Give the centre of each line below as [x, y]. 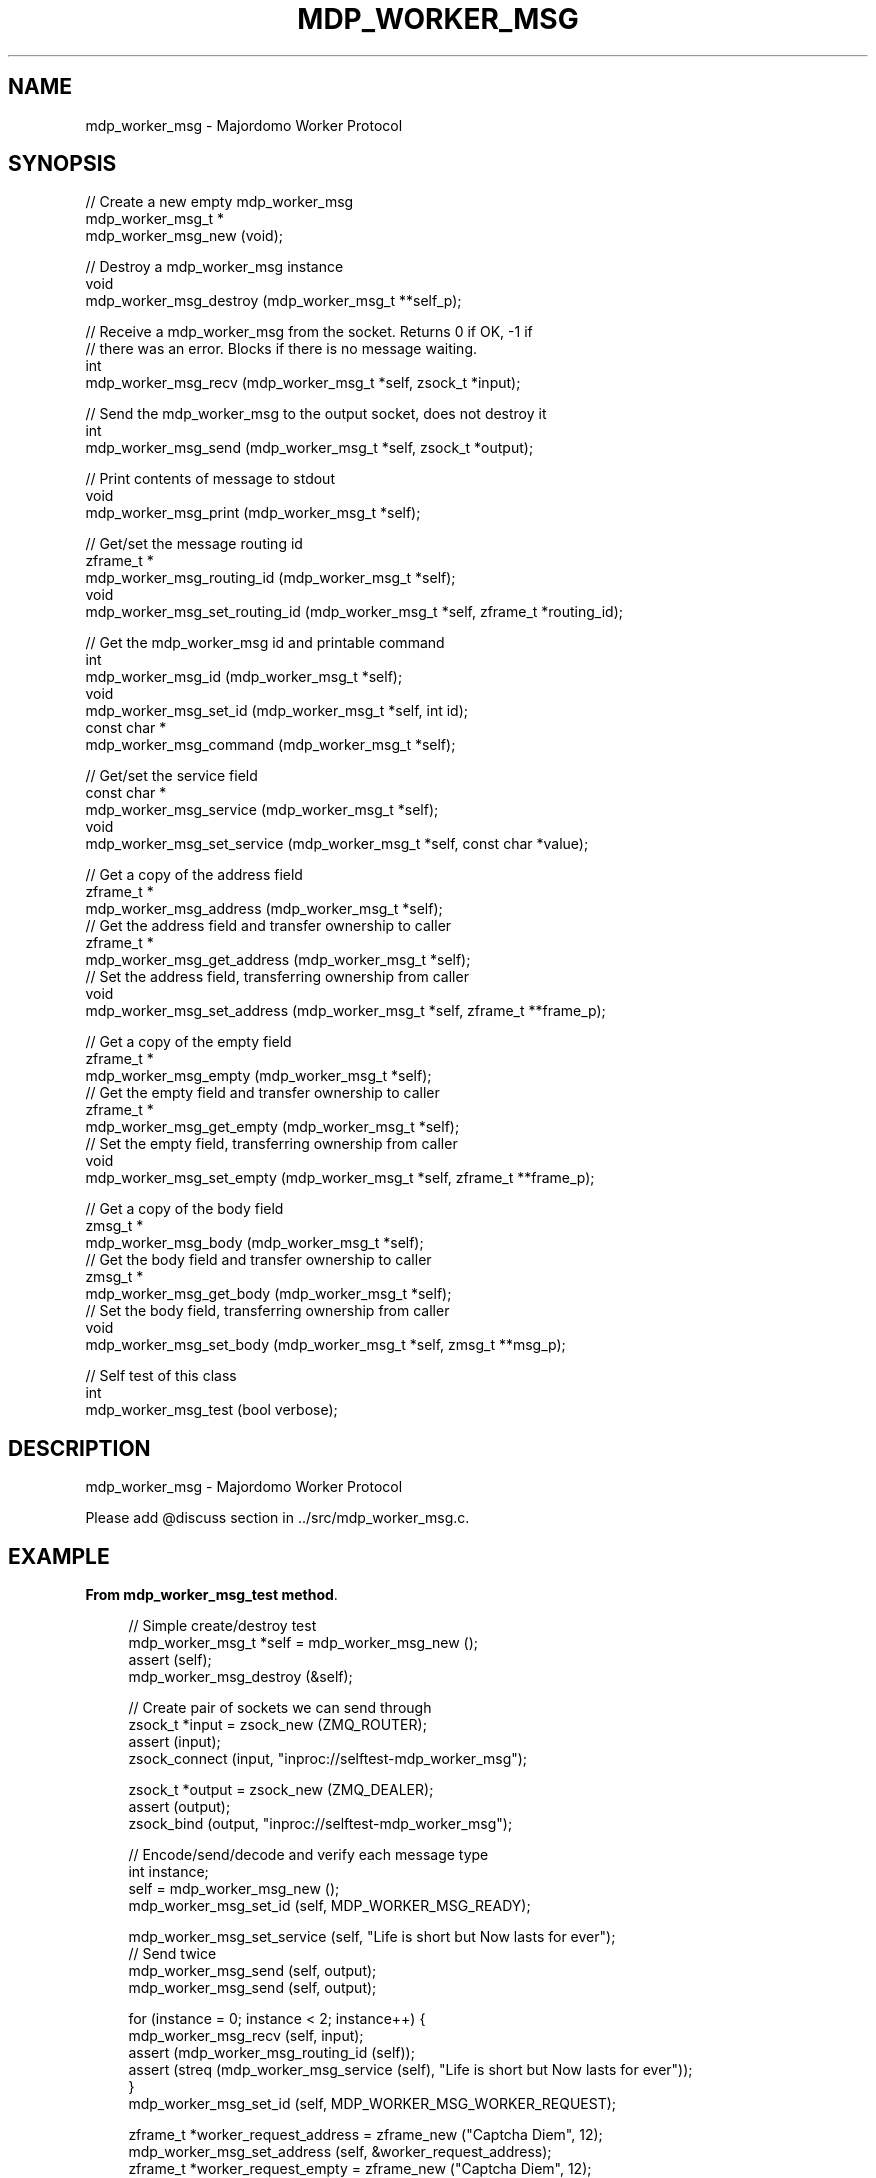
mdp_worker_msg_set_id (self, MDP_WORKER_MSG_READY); [329, 1906]
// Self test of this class [161, 1376]
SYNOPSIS [62, 164]
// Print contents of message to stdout [210, 479]
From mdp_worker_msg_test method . [211, 1595]
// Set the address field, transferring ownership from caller [277, 977]
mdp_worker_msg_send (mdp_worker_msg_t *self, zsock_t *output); [309, 448]
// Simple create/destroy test [222, 1626]
